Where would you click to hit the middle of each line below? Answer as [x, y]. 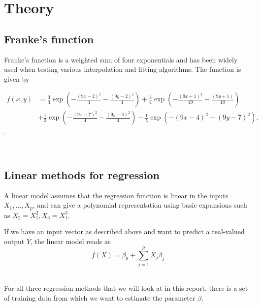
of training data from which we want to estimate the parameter [100, 297]
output [14, 241]
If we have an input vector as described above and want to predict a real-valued [124, 231]
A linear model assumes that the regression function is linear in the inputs [116, 195]
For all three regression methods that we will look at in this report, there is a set [126, 288]
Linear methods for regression [82, 175]
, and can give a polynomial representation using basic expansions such [140, 205]
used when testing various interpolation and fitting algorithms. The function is [123, 69]
